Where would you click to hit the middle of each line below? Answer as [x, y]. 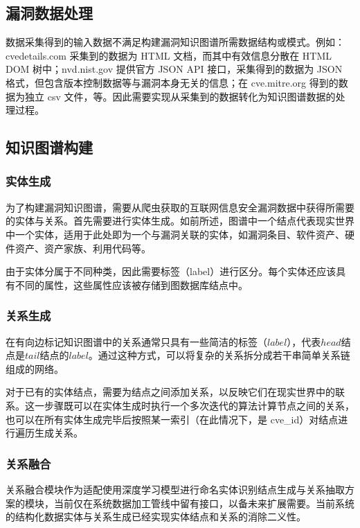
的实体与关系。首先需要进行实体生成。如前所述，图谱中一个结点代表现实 [170, 221]
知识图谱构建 [49, 147]
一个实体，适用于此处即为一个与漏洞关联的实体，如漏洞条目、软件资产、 [180, 234]
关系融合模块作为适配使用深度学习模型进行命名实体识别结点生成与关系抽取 [175, 489]
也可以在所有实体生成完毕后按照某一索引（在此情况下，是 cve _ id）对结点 [172, 419]
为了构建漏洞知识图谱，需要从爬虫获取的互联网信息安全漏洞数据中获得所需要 [180, 207]
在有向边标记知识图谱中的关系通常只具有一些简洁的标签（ [136, 341]
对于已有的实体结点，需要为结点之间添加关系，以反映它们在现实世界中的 [170, 392]
